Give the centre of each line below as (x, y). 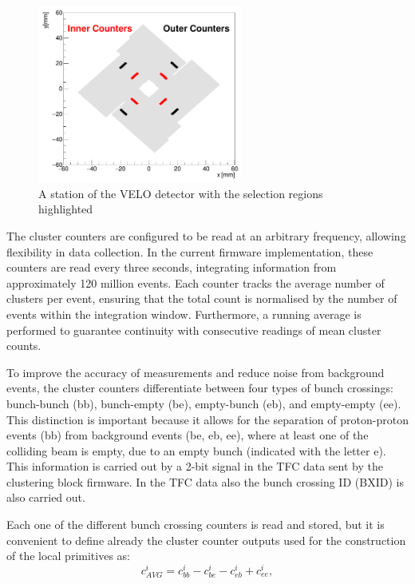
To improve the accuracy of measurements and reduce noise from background (196, 372)
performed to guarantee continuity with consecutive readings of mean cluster (194, 330)
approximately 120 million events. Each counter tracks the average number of (196, 282)
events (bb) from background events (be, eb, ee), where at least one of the (188, 435)
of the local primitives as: (68, 556)
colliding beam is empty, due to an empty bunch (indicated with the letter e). (196, 450)
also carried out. (46, 497)
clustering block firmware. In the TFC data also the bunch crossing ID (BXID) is (205, 481)
